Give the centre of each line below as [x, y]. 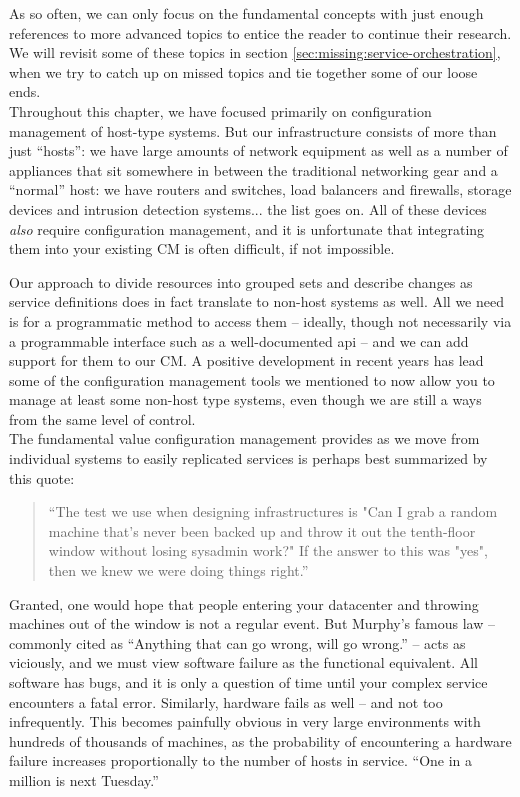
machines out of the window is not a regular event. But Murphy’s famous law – [252, 623]
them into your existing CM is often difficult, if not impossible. [202, 248]
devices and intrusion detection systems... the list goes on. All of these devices [248, 208]
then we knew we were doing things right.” [178, 570]
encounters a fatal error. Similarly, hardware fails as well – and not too [226, 701]
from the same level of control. [102, 418]
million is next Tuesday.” [84, 779]
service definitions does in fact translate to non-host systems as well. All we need [256, 301]
